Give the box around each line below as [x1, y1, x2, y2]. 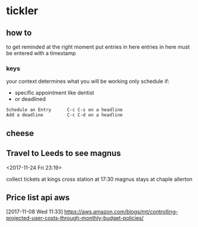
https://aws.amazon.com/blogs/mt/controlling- [64, 208, 178, 215]
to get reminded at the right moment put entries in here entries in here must [6, 43, 190, 50]
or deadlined [14, 96, 46, 103]
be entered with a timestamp [6, 50, 76, 57]
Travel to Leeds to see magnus [6, 148, 121, 158]
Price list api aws [6, 192, 70, 202]
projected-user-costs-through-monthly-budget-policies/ [6, 215, 144, 222]
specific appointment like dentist [14, 89, 95, 96]
